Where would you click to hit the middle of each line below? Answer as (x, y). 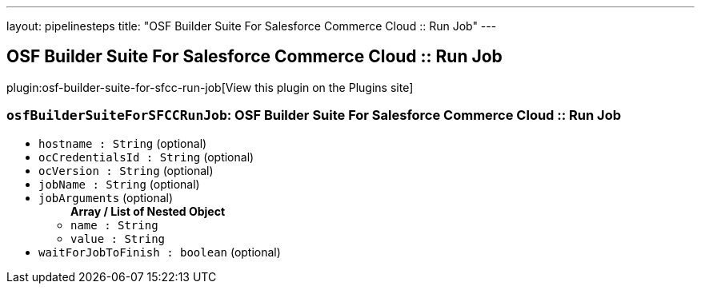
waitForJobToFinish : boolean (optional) (160, 252)
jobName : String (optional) (119, 184)
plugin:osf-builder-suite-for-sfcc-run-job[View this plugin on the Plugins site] (210, 87)
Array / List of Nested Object (148, 211)
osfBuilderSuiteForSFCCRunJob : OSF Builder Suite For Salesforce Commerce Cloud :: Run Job (314, 115)
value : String (118, 238)
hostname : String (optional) (123, 143)
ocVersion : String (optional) (126, 170)
